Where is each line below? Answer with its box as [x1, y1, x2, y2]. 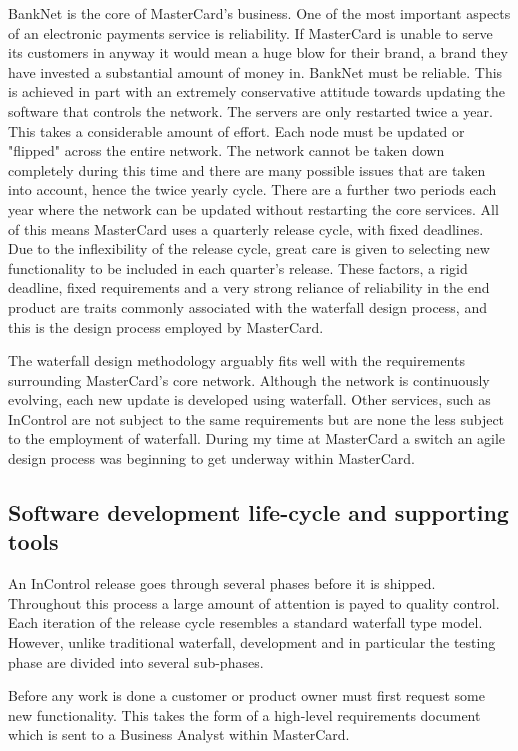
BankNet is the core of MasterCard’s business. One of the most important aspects [8, 3, 511, 23]
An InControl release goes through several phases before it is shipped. [8, 573, 436, 594]
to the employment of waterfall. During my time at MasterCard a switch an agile [8, 428, 506, 449]
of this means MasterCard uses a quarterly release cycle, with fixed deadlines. [8, 218, 484, 239]
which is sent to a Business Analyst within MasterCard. [8, 724, 350, 745]
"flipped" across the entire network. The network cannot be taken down [8, 140, 445, 161]
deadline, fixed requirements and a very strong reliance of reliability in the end [8, 277, 490, 298]
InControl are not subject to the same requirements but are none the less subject [8, 408, 505, 429]
